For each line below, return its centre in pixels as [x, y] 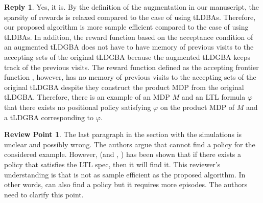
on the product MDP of [197, 107]
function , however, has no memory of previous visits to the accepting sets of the [130, 77]
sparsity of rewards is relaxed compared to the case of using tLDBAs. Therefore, [130, 17]
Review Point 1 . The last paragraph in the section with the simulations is [123, 134]
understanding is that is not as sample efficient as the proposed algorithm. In [125, 174]
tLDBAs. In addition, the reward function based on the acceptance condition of [129, 37]
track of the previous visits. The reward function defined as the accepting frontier [131, 67]
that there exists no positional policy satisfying [78, 107]
